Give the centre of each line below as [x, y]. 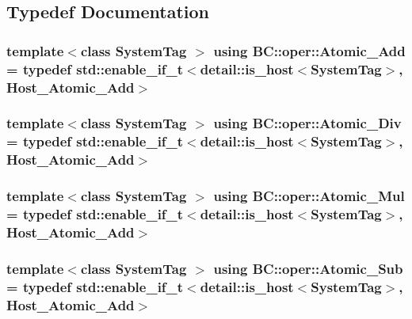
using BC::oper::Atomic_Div [307, 123]
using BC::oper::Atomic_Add [309, 50]
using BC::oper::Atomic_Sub [308, 268]
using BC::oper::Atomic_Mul [309, 196]
